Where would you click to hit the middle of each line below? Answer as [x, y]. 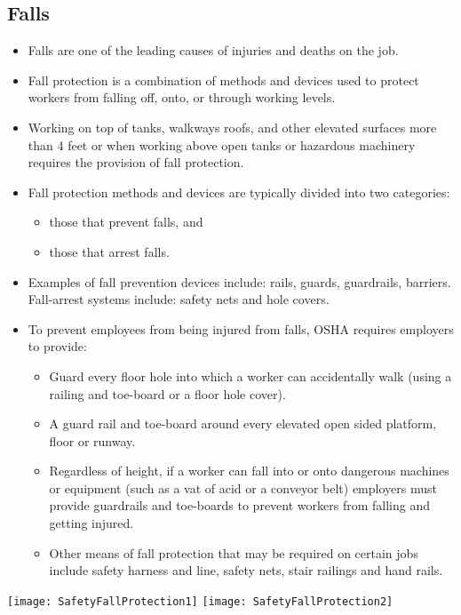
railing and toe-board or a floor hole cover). [167, 393]
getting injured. [91, 523]
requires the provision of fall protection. [136, 162]
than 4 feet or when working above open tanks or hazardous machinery [222, 144]
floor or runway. [92, 440]
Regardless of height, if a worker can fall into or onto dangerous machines [249, 471]
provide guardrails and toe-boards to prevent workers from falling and [239, 505]
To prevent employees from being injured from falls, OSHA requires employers [241, 328]
